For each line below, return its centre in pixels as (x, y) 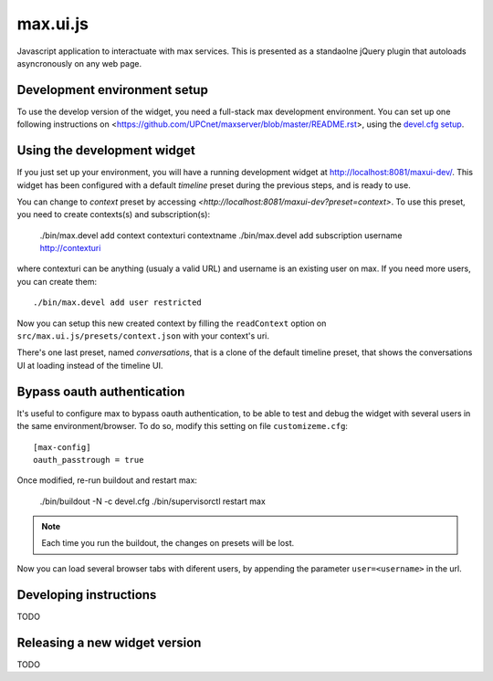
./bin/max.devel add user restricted (118, 303)
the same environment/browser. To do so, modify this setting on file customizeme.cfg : (183, 426)
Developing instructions (87, 595)
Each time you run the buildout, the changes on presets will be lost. (168, 543)
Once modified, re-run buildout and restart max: (107, 480)
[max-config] (62, 447)
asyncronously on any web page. (79, 63)
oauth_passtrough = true (89, 460)
